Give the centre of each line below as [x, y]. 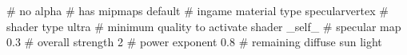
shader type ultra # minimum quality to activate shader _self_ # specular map [204, 26]
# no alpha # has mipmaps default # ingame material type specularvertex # [198, 10]
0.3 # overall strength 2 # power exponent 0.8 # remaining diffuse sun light [194, 42]
